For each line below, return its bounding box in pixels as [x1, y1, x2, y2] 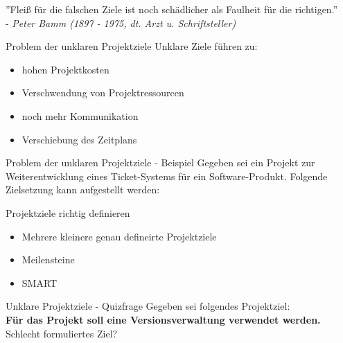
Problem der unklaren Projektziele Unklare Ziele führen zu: [6, 39, 258, 53]
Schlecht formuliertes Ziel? [6, 326, 118, 340]
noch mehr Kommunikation [21, 108, 139, 123]
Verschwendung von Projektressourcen [21, 85, 184, 100]
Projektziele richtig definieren [6, 205, 130, 220]
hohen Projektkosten [21, 62, 109, 76]
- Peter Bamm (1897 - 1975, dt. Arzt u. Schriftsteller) [6, 15, 236, 30]
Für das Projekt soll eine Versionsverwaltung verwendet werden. [6, 312, 321, 326]
